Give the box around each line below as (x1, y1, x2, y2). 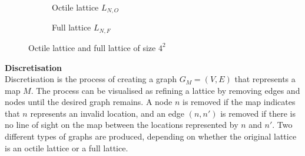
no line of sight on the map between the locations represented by (5, 118, 238, 131)
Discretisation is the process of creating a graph (5, 73, 177, 85)
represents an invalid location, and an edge (30, 107, 184, 119)
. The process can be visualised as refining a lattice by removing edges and (31, 84, 300, 96)
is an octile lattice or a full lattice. (5, 141, 128, 154)
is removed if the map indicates (182, 96, 296, 108)
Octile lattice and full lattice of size (28, 41, 156, 53)
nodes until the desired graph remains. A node (5, 96, 173, 108)
